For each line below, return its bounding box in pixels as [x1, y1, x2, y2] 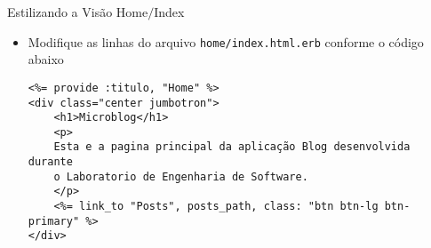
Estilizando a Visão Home [7, 3, 148, 20]
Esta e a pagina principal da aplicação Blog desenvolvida [53, 140, 411, 154]
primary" [28, 214, 80, 228]
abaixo [28, 50, 64, 68]
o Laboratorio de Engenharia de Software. [53, 170, 308, 183]
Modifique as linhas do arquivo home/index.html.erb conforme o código [28, 32, 424, 51]
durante [28, 156, 73, 169]
